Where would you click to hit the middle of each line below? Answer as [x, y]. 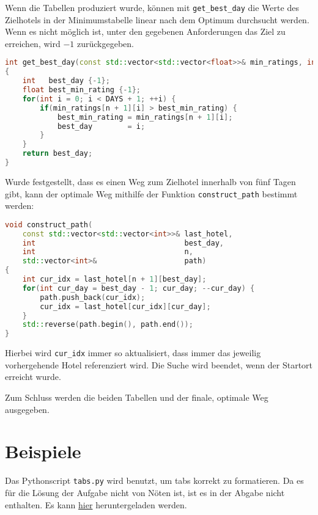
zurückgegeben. [105, 43]
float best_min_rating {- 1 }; [81, 90]
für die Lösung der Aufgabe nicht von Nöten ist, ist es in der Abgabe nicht [145, 492]
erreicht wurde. [33, 377]
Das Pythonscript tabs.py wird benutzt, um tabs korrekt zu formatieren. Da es [154, 480]
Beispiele [43, 451]
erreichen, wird [33, 43]
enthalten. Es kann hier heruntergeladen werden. [96, 504]
